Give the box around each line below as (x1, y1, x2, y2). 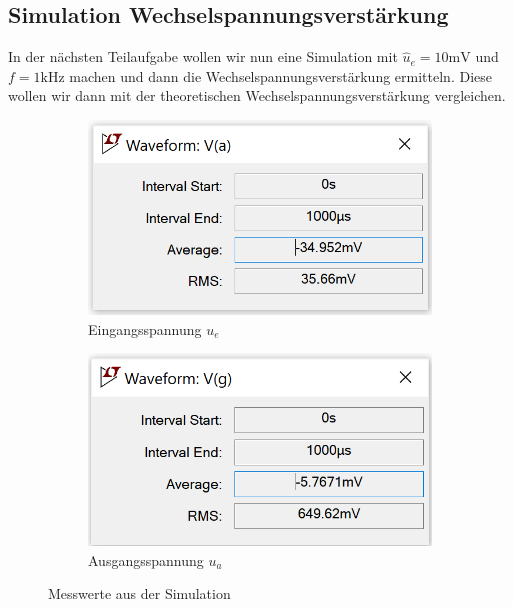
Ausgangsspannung (88, 549, 204, 570)
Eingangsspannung (88, 318, 202, 339)
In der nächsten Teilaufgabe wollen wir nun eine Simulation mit (8, 46, 398, 67)
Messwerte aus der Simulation (48, 583, 231, 604)
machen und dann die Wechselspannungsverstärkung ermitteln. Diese (69, 65, 492, 86)
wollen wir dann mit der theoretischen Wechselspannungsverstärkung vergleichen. (8, 85, 506, 106)
